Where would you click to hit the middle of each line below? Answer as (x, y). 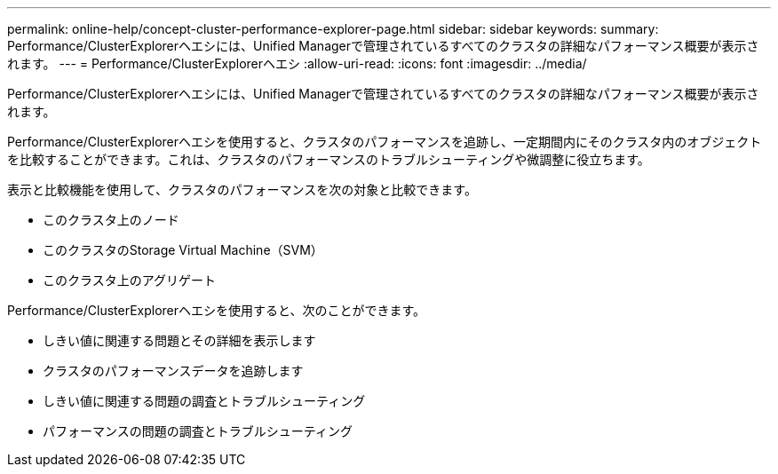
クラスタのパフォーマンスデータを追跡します (173, 371)
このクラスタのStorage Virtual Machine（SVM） (183, 250)
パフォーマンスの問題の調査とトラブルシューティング (198, 431)
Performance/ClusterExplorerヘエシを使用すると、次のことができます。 (217, 310)
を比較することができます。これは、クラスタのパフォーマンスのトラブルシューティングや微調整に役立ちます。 (329, 159)
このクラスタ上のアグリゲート (130, 280)
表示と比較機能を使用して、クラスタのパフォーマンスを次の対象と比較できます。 (242, 190)
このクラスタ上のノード (111, 220)
